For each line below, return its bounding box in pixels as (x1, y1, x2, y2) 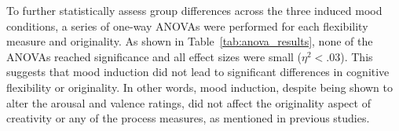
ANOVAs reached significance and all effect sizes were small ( (6, 48, 302, 64)
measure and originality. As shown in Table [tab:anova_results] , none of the (6, 33, 373, 49)
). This (340, 48, 373, 64)
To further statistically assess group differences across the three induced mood (6, 2, 383, 18)
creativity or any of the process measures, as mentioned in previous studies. (6, 110, 370, 126)
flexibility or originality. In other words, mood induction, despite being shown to (6, 78, 394, 95)
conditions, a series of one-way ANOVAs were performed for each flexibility (6, 17, 368, 34)
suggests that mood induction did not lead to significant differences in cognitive (6, 64, 390, 80)
